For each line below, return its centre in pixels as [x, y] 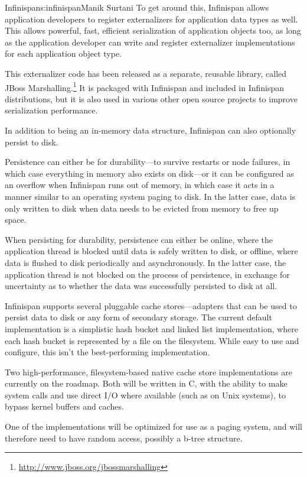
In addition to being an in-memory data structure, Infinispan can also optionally [151, 130]
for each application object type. [63, 53]
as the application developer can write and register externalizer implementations [150, 42]
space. [16, 220]
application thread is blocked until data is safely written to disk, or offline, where [151, 251]
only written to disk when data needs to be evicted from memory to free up [142, 208]
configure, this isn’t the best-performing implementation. [107, 352]
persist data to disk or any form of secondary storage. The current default [138, 317]
